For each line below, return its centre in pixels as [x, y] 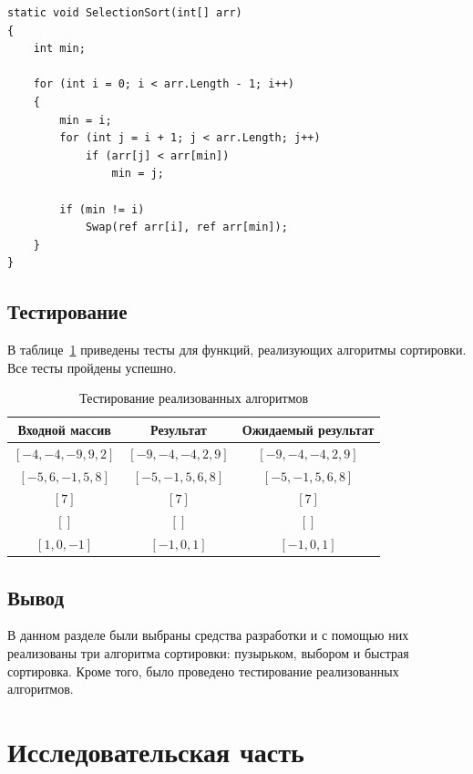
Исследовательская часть [156, 751]
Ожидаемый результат [308, 429]
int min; [59, 49]
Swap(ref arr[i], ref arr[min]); [186, 227]
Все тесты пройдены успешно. [92, 367]
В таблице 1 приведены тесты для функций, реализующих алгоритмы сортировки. [237, 350]
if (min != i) [102, 209]
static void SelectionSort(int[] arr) [125, 13]
